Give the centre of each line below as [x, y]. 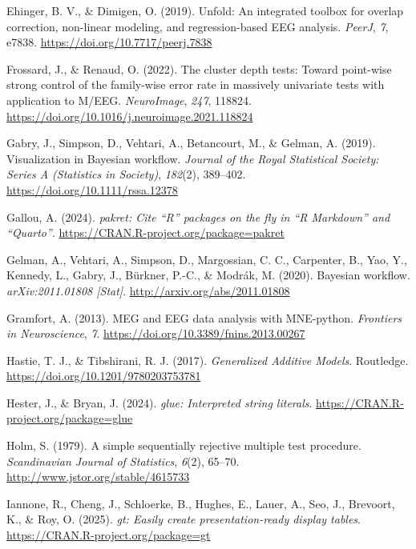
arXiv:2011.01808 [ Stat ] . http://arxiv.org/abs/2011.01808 [148, 290]
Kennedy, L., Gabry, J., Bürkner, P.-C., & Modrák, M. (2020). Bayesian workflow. [208, 275]
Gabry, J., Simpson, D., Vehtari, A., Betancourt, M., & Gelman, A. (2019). [191, 143]
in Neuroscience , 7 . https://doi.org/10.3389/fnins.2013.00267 [156, 333]
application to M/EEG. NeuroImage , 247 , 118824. [129, 100]
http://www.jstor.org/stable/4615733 [98, 477]
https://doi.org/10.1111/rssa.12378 [92, 189]
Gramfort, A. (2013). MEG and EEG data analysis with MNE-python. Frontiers [204, 317]
